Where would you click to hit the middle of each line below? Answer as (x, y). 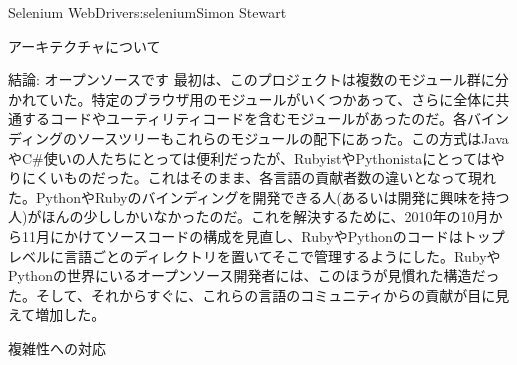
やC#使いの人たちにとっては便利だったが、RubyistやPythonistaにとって (242, 157)
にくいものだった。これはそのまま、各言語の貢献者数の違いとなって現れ (259, 177)
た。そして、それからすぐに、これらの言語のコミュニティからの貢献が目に (252, 294)
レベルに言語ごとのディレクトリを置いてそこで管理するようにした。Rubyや (254, 255)
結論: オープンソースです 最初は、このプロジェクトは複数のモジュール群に (251, 79)
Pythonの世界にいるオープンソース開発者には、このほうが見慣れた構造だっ (254, 275)
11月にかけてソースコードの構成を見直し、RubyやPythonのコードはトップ (263, 235)
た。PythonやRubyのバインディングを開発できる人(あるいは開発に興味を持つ (259, 196)
